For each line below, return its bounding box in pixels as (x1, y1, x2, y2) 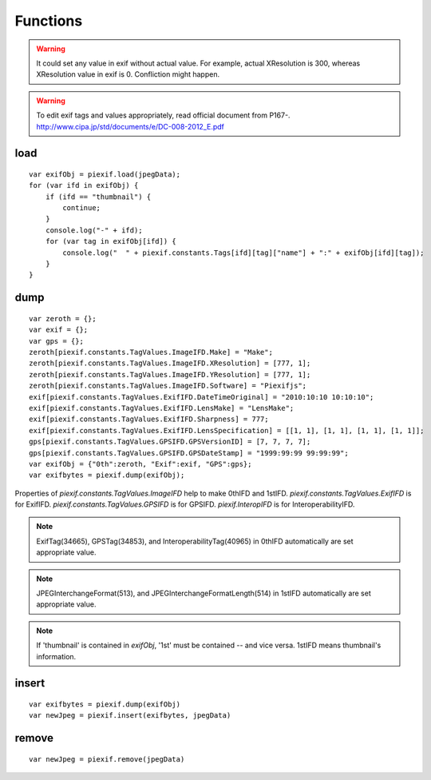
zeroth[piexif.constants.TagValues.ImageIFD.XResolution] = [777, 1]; (29, 359, 311, 368)
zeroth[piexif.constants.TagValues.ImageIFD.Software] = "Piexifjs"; (29, 381, 307, 391)
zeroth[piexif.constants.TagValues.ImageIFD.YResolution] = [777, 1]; (29, 370, 311, 379)
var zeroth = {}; (29, 314, 97, 323)
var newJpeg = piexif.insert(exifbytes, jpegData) (29, 711, 231, 720)
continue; (62, 204, 101, 213)
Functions (14, 12, 83, 30)
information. (36, 651, 77, 661)
